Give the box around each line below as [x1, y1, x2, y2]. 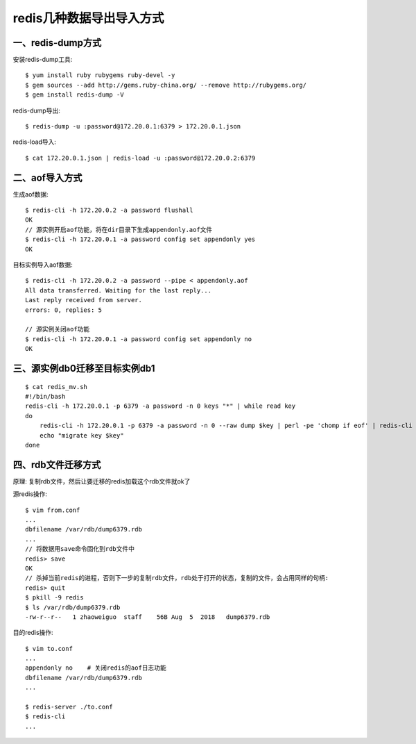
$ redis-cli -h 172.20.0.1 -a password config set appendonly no [25, 335, 252, 343]
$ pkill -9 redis [25, 594, 84, 602]
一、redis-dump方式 [12, 37, 102, 49]
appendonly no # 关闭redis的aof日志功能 [25, 664, 166, 672]
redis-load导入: [12, 138, 57, 146]
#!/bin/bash [25, 392, 66, 400]
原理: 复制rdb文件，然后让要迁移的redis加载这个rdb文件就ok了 [12, 477, 191, 486]
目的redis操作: [12, 629, 53, 637]
